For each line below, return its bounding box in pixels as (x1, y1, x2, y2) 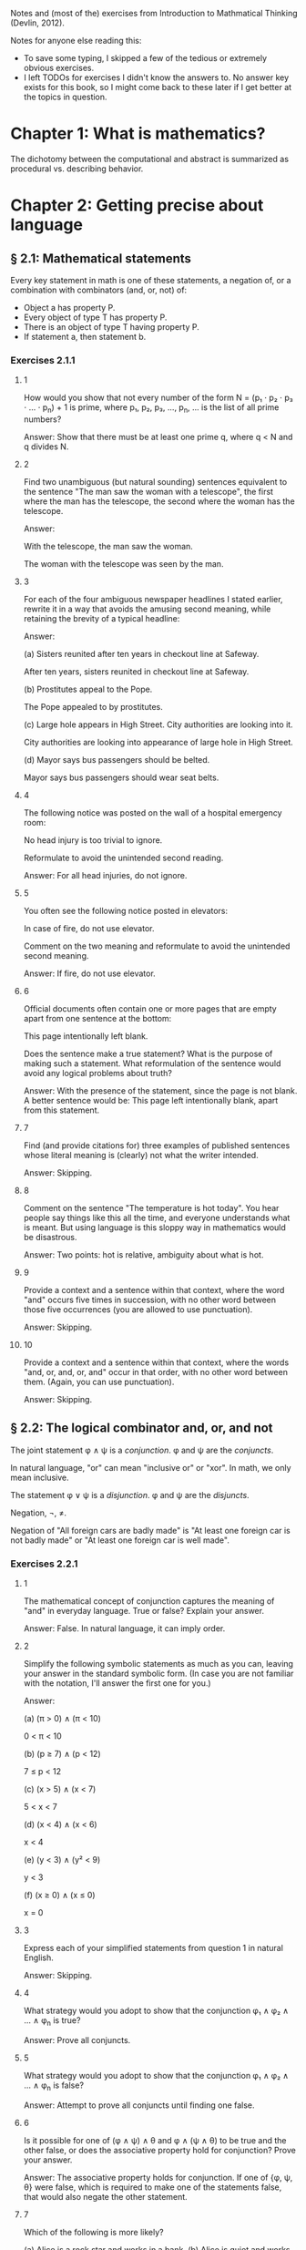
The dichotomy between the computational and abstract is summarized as (10, 153, 290, 164)
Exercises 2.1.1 (10, 354, 76, 366)
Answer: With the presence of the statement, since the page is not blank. (23, 1085, 298, 1096)
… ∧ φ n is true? (23, 2015, 81, 2028)
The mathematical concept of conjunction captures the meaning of (23, 1596, 275, 1607)
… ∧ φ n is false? (23, 2080, 85, 2092)
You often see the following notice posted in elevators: (23, 906, 229, 917)
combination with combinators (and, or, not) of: (10, 284, 188, 295)
